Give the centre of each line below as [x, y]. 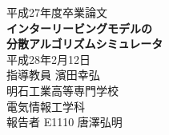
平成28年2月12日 [48, 59]
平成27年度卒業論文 [57, 12]
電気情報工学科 [46, 106]
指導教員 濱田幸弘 [53, 75]
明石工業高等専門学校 [62, 90]
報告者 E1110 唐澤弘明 [64, 122]
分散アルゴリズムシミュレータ [85, 44]
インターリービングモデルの [79, 28]
